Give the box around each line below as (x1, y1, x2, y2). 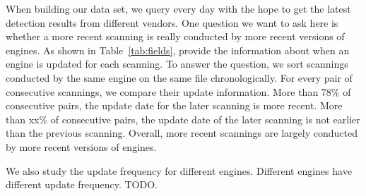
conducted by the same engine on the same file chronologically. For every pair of (6, 70, 353, 85)
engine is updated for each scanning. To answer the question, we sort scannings (6, 56, 348, 71)
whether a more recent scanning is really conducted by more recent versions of (6, 29, 345, 44)
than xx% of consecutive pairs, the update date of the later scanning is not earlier (6, 111, 360, 126)
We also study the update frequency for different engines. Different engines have (6, 163, 352, 178)
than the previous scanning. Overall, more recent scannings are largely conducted (6, 125, 358, 140)
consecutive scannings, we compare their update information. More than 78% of (6, 84, 351, 99)
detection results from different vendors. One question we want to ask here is (6, 15, 338, 30)
